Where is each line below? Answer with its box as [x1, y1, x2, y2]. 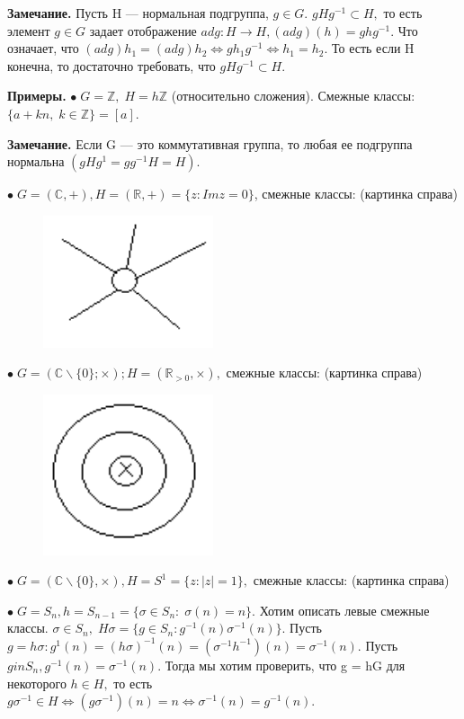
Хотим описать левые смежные [259, 600, 430, 619]
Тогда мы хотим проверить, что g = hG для [165, 655, 406, 674]
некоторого [7, 673, 67, 692]
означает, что [7, 39, 79, 58]
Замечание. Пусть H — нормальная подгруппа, [7, 4, 269, 22]
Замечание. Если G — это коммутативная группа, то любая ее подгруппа [7, 134, 413, 153]
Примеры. [7, 86, 67, 105]
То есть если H [332, 39, 415, 58]
